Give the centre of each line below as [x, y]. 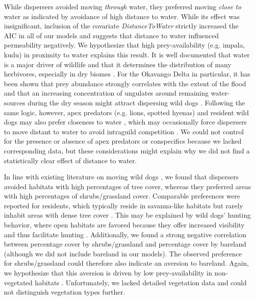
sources [15, 102]
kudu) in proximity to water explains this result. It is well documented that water [127, 54]
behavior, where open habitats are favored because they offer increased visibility [124, 225]
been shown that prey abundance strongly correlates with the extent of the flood [125, 83]
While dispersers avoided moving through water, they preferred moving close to [123, 6]
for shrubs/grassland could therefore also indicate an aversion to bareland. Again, [127, 263]
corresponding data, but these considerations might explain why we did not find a [127, 150]
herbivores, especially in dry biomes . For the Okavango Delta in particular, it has [127, 74]
